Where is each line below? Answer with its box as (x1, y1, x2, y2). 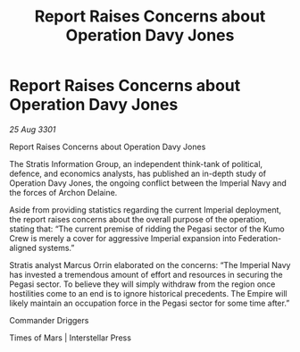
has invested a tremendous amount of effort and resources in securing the (9, 269, 283, 280)
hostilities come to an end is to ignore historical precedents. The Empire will (9, 288, 287, 298)
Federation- (237, 232, 282, 243)
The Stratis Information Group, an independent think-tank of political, (9, 158, 263, 169)
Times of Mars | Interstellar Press (9, 332, 132, 343)
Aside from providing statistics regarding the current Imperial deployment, (9, 204, 282, 215)
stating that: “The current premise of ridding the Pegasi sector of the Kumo (9, 223, 285, 234)
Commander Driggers (9, 314, 89, 325)
